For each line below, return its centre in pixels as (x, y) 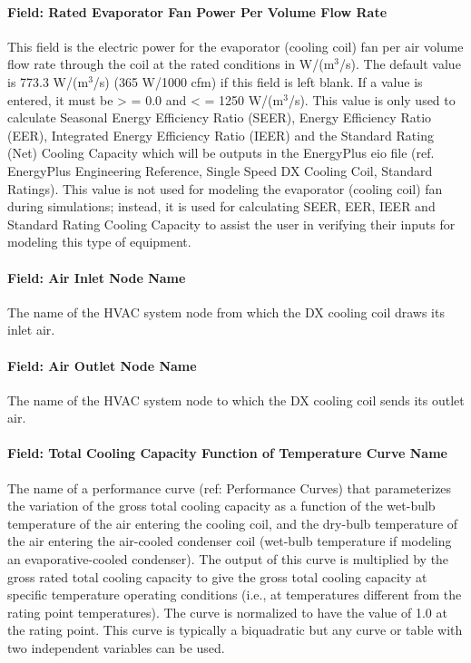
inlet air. (31, 330)
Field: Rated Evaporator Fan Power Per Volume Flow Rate (197, 11)
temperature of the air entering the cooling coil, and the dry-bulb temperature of (233, 523)
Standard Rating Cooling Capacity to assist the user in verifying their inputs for (231, 224)
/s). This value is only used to (372, 99)
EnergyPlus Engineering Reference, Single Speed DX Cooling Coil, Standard (220, 170)
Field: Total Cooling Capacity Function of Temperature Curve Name (227, 453)
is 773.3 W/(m (48, 81)
